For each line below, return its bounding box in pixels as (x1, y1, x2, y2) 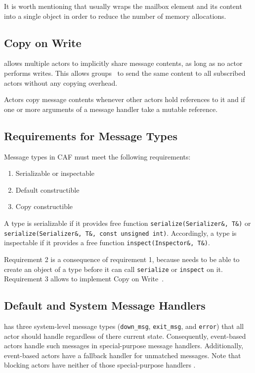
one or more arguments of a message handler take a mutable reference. (4, 104, 218, 114)
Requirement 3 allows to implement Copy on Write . (4, 273, 164, 284)
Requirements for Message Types (4, 128, 177, 143)
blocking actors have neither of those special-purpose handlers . (4, 360, 196, 370)
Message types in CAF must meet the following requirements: (4, 151, 191, 161)
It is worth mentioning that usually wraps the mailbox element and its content (4, 1, 242, 11)
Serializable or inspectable (15, 168, 95, 178)
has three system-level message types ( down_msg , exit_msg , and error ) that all (4, 320, 244, 331)
